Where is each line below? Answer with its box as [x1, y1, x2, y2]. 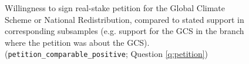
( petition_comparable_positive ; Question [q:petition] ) [5, 48, 208, 60]
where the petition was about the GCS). [5, 36, 150, 48]
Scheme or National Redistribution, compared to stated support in [5, 13, 244, 25]
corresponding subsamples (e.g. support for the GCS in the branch [5, 25, 244, 37]
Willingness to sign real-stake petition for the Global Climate [5, 2, 225, 14]
